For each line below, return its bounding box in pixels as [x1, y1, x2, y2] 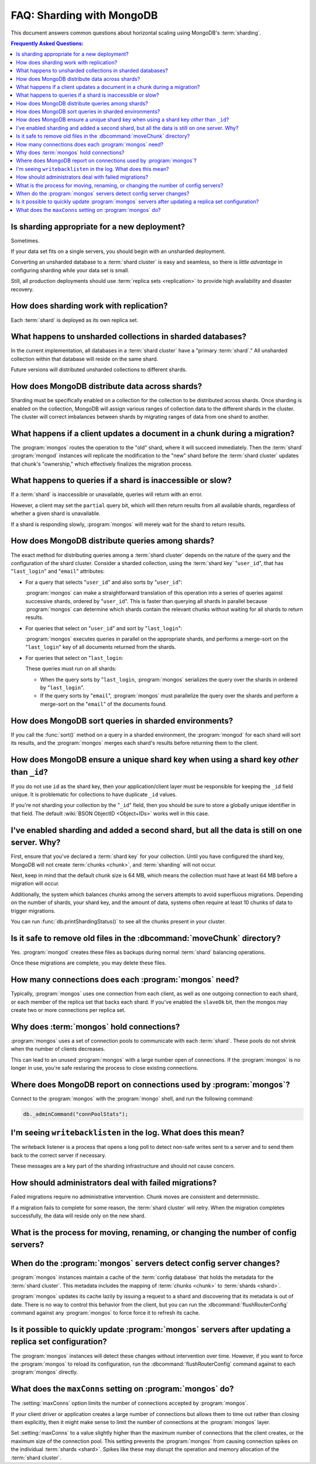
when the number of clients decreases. [11, 1045, 105, 1052]
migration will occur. [11, 880, 60, 887]
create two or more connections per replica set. [11, 1007, 126, 1013]
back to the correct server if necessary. [11, 1151, 107, 1159]
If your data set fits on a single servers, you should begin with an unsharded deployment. [11, 248, 226, 255]
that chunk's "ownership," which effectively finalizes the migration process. [11, 460, 193, 467]
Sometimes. [11, 237, 40, 244]
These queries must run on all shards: [25, 665, 117, 672]
